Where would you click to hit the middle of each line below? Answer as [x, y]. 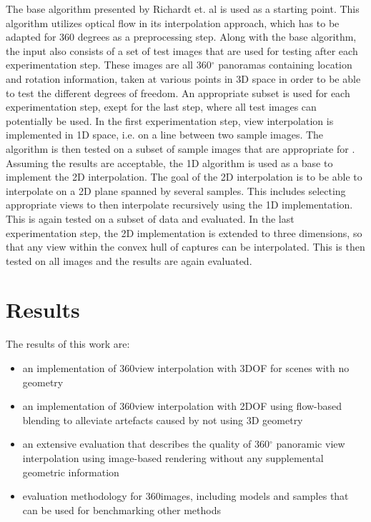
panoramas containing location [285, 65]
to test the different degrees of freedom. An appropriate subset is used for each [178, 92]
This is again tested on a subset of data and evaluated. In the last [150, 218]
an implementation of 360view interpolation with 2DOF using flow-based [182, 406]
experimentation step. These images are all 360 [109, 65]
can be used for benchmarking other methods [122, 510]
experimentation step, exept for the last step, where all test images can [161, 107]
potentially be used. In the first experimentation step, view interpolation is [170, 120]
